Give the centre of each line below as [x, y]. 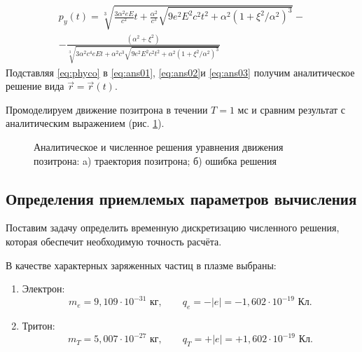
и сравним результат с [299, 109]
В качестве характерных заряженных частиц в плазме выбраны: [141, 265]
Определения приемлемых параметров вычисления [181, 198]
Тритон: [39, 326]
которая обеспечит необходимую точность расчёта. [114, 241]
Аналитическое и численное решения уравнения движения [159, 147]
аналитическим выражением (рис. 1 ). [85, 123]
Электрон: [43, 289]
